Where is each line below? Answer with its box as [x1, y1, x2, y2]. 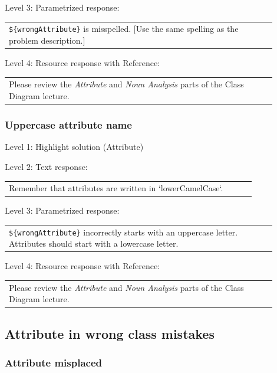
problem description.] [9, 34, 85, 46]
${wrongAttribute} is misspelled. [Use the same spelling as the [9, 22, 239, 35]
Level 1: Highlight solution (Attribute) [5, 140, 144, 153]
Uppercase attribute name [5, 117, 132, 132]
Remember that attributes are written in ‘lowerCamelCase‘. [9, 182, 223, 194]
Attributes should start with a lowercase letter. [9, 237, 179, 250]
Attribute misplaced [5, 355, 102, 370]
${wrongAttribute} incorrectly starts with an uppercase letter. [9, 225, 238, 238]
